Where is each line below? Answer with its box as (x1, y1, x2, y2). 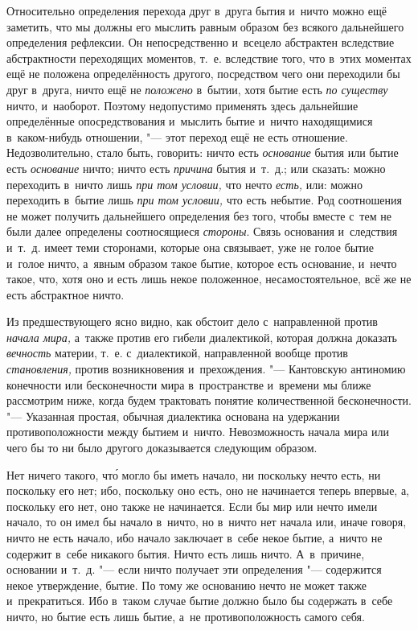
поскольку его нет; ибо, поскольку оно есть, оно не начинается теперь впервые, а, (6, 482, 410, 499)
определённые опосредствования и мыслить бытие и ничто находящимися (6, 113, 373, 130)
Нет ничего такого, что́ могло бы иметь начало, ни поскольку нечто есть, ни (6, 466, 381, 483)
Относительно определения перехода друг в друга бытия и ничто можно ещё (6, 2, 387, 19)
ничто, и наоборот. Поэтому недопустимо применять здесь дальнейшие (6, 97, 359, 113)
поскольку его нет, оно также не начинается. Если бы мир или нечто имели (6, 497, 378, 514)
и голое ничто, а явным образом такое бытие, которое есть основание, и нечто (6, 254, 397, 271)
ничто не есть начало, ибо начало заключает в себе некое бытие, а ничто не (6, 529, 383, 546)
